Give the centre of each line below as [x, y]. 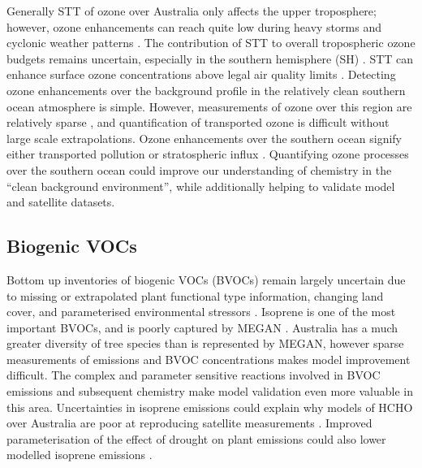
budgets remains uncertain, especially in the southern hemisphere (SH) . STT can [210, 58]
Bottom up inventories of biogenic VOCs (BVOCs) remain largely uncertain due [206, 279]
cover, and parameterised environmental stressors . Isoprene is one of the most [201, 312]
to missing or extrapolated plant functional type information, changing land [195, 295]
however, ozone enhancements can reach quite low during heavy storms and [194, 26]
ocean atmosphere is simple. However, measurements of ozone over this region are [209, 106]
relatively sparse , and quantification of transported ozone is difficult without [198, 122]
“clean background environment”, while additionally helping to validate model [201, 186]
